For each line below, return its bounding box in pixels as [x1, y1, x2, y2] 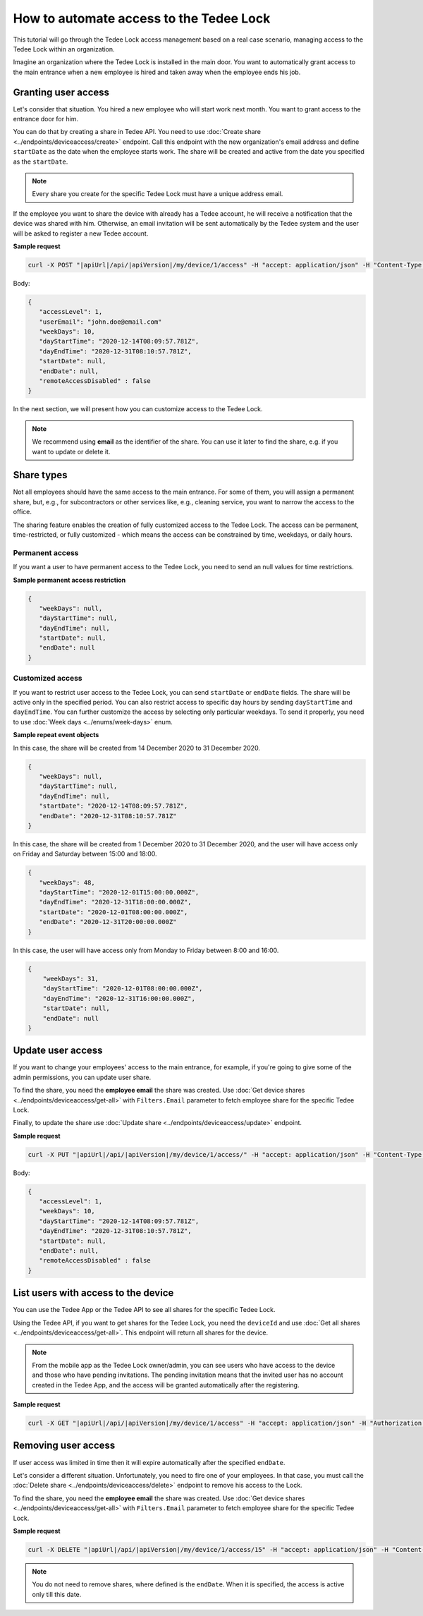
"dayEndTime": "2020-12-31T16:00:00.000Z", [42, 995, 195, 1002]
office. [13, 508, 32, 516]
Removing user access [13, 1440, 116, 1452]
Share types [13, 469, 68, 481]
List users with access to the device [13, 1287, 174, 1299]
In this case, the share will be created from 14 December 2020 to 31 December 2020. [13, 743, 261, 752]
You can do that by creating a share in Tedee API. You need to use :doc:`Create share [13, 128, 261, 136]
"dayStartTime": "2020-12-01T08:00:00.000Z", [42, 985, 203, 992]
